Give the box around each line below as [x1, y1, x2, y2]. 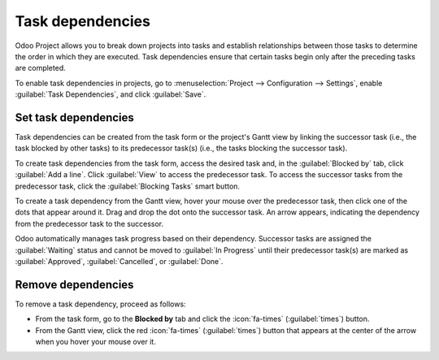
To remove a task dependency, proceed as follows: [15, 299, 186, 309]
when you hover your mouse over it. [35, 337, 156, 346]
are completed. [15, 63, 66, 73]
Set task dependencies [15, 111, 134, 124]
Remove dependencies [15, 277, 134, 292]
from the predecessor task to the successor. [15, 219, 164, 228]
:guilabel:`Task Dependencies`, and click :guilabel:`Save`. [15, 89, 206, 99]
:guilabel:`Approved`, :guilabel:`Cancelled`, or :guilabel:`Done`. [15, 256, 224, 266]
